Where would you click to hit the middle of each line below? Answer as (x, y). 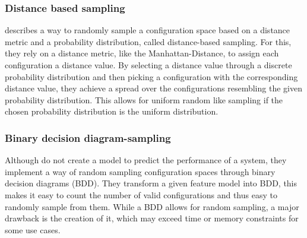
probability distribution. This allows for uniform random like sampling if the (144, 99)
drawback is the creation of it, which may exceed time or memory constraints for (152, 218)
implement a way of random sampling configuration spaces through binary (140, 171)
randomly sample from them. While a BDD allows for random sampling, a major (152, 206)
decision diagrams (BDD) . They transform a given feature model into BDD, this (151, 183)
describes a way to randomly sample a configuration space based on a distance (148, 30)
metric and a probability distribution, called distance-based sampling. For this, (148, 41)
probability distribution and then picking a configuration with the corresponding (151, 76)
